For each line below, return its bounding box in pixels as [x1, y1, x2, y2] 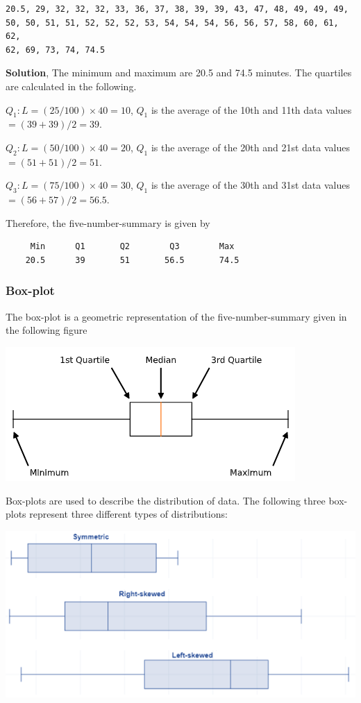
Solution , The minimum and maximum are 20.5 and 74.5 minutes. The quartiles [6, 65, 352, 80]
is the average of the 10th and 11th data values [151, 102, 352, 117]
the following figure [6, 323, 87, 337]
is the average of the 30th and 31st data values [151, 178, 350, 192]
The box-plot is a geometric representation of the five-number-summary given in [6, 309, 347, 323]
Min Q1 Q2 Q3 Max [30, 242, 235, 252]
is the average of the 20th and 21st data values [151, 139, 350, 154]
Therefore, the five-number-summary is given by [6, 215, 210, 230]
